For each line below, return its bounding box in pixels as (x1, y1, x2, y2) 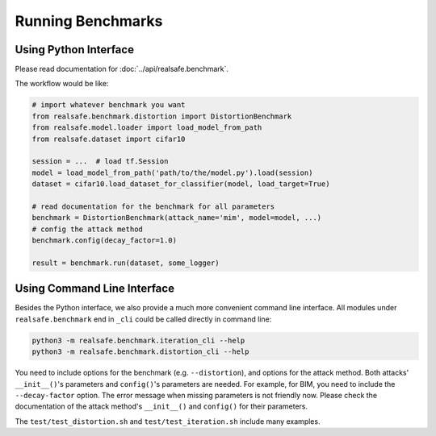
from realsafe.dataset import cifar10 (31, 134, 186, 143)
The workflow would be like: (15, 79, 109, 89)
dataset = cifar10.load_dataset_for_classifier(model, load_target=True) (31, 180, 330, 189)
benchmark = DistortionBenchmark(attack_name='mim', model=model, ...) (31, 214, 322, 222)
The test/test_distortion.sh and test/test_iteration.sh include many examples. (15, 416, 321, 426)
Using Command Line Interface (15, 282, 175, 296)
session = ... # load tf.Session (31, 157, 169, 166)
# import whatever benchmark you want (31, 101, 186, 110)
